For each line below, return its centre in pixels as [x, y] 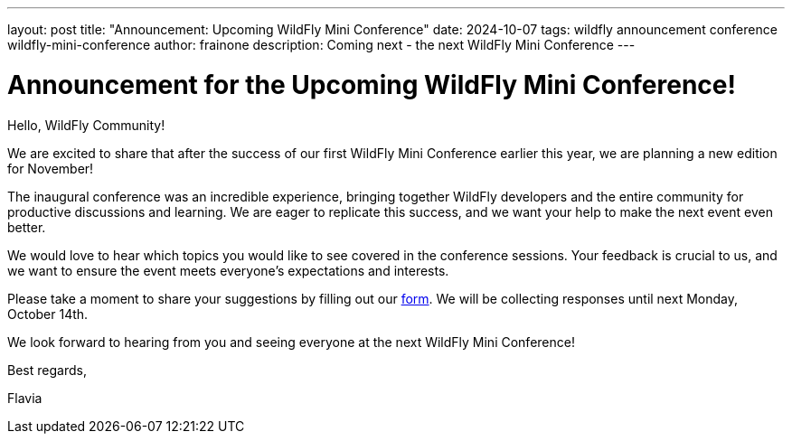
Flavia [25, 398]
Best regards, [47, 370]
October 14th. [48, 314]
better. [27, 227]
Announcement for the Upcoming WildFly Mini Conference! [372, 84]
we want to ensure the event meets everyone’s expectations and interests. [228, 270]
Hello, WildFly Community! [86, 125]
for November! [51, 168]
